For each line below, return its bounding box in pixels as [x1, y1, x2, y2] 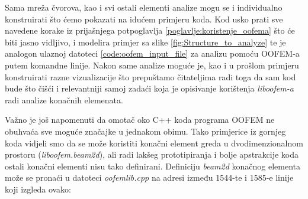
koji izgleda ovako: [5, 182, 71, 195]
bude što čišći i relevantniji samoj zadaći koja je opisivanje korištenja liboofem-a [5, 82, 294, 94]
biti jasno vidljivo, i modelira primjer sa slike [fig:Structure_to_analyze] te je [5, 35, 286, 48]
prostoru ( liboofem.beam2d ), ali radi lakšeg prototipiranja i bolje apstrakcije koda [5, 148, 299, 161]
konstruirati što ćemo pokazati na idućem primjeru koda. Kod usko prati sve [5, 12, 283, 25]
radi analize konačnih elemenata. [5, 93, 123, 106]
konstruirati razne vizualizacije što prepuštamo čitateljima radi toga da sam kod [5, 70, 296, 83]
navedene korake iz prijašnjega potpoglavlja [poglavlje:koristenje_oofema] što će [5, 24, 295, 37]
